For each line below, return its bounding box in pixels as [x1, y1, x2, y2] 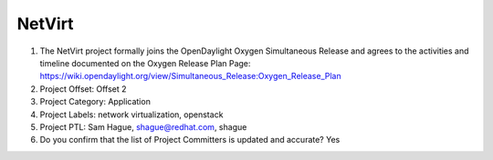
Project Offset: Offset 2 [39, 83, 127, 95]
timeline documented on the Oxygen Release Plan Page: [39, 57, 251, 68]
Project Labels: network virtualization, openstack [39, 109, 224, 120]
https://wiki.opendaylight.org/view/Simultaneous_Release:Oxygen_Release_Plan [39, 71, 341, 82]
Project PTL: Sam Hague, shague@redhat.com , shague [39, 121, 247, 132]
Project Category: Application [39, 96, 151, 107]
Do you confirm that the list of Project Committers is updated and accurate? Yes [39, 135, 341, 145]
